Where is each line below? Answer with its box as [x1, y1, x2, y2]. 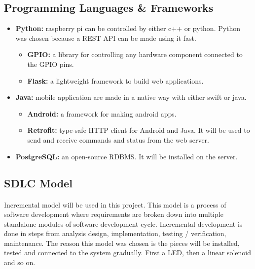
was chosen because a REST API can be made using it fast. [15, 32, 196, 43]
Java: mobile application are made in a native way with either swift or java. [15, 92, 247, 102]
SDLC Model [4, 175, 73, 190]
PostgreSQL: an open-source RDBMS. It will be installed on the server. [15, 151, 238, 161]
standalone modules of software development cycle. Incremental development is [4, 218, 243, 229]
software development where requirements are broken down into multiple [4, 209, 223, 219]
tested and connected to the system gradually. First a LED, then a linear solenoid [4, 247, 252, 258]
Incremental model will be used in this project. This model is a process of [4, 199, 226, 209]
